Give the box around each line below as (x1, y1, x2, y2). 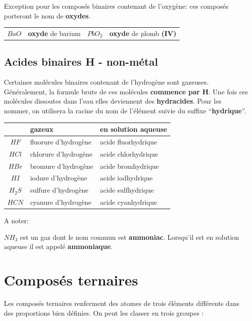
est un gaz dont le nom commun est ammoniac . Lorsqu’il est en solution (20, 232, 239, 242)
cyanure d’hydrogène (30, 197, 91, 207)
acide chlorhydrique (100, 148, 158, 159)
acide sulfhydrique (100, 185, 154, 195)
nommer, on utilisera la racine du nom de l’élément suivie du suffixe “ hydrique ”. (4, 106, 246, 116)
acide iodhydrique (100, 173, 153, 183)
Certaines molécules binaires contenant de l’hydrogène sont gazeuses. (4, 77, 209, 87)
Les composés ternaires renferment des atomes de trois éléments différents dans (4, 298, 240, 308)
